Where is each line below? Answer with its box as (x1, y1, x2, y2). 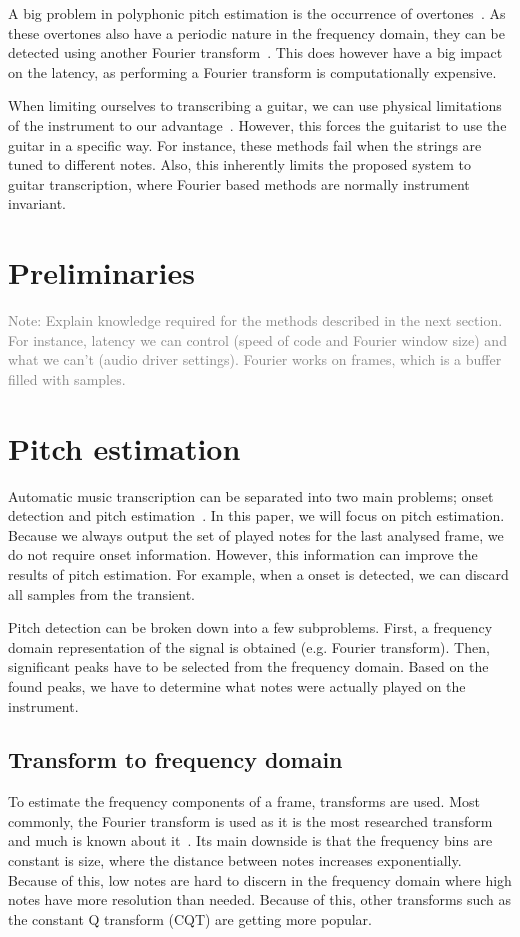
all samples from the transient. (8, 583, 195, 604)
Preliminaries (8, 252, 195, 293)
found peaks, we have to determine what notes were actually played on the (8, 675, 466, 696)
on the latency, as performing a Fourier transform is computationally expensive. (8, 61, 497, 82)
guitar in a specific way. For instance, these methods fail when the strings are (8, 134, 482, 155)
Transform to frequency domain (8, 744, 343, 775)
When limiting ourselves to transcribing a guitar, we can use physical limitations (8, 95, 502, 116)
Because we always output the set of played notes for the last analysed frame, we (8, 524, 504, 545)
